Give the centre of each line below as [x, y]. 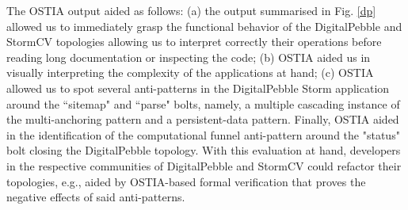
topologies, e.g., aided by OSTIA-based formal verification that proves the [186, 181]
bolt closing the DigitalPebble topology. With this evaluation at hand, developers [204, 150]
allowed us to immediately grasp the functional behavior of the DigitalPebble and [204, 26]
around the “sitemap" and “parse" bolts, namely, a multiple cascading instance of [203, 103]
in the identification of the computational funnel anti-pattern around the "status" [203, 134]
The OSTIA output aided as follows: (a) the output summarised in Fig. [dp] [191, 10]
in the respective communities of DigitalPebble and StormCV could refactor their [204, 165]
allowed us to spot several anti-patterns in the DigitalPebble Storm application [198, 88]
